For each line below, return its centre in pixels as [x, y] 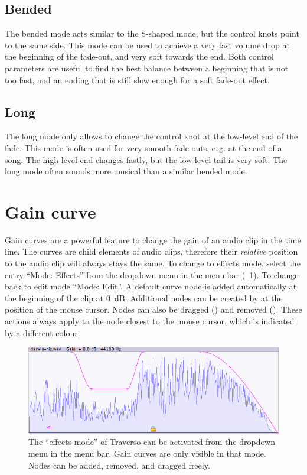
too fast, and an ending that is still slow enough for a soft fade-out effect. [137, 79]
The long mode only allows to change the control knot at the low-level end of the [151, 136]
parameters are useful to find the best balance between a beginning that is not [147, 68]
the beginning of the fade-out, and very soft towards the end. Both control [139, 56]
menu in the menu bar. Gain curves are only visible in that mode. [147, 453]
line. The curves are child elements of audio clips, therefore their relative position [151, 251]
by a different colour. [43, 332]
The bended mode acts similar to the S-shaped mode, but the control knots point [152, 33]
